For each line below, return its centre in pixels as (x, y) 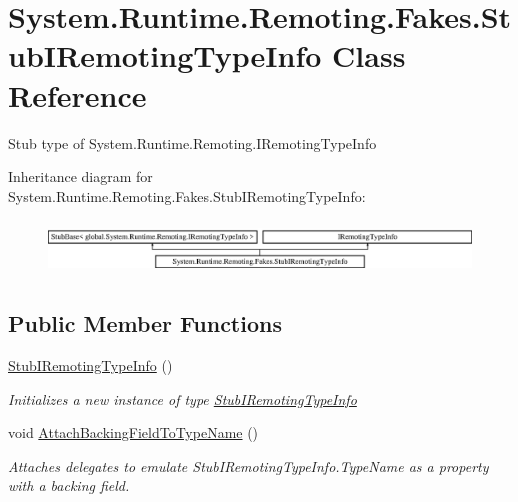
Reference (77, 94)
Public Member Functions (145, 323)
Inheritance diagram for (80, 176)
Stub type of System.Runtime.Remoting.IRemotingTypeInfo (192, 142)
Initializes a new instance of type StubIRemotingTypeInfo (182, 398)
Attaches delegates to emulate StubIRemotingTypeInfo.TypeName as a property (248, 465)
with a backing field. (69, 485)
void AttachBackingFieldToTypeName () (133, 432)
